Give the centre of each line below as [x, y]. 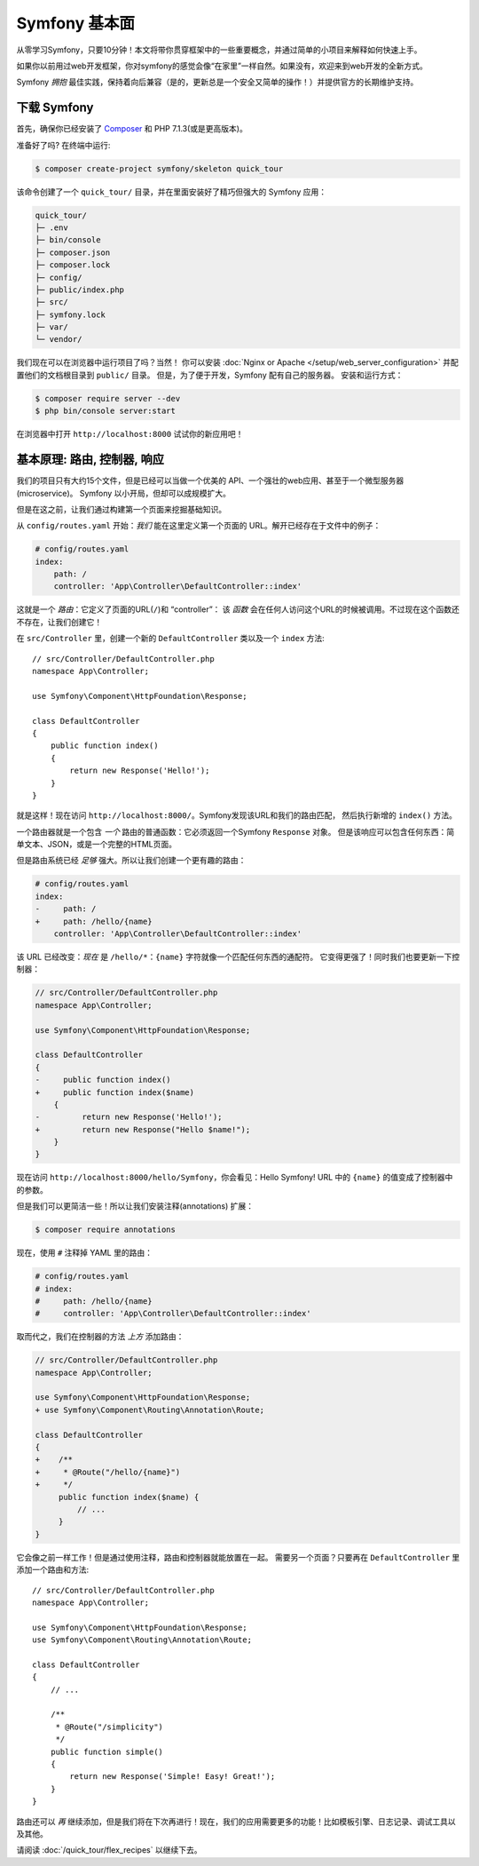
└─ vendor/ [59, 339]
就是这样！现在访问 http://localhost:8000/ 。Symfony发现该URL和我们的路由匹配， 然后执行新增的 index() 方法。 [236, 815]
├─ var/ [51, 327]
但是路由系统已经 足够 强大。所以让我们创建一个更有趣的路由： [131, 861]
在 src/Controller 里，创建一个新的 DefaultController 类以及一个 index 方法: [171, 639]
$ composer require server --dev [108, 398]
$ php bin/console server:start [106, 411]
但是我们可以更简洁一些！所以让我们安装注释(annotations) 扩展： [135, 1206]
